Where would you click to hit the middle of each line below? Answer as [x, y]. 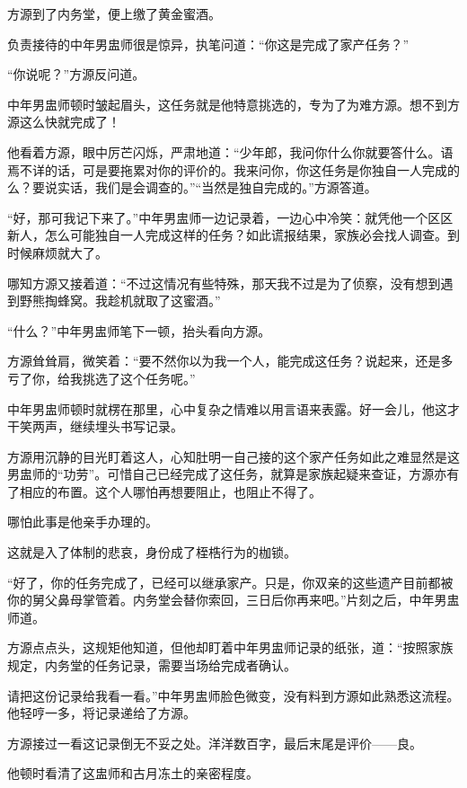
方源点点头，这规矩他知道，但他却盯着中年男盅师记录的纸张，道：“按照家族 [230, 647]
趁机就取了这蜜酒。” [164, 301]
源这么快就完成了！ [64, 122]
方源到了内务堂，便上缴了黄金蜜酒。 [114, 13]
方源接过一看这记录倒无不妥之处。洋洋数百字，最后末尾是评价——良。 [215, 743]
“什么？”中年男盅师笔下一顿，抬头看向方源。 [139, 330]
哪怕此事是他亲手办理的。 [83, 522]
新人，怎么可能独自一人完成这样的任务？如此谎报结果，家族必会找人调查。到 [233, 235]
